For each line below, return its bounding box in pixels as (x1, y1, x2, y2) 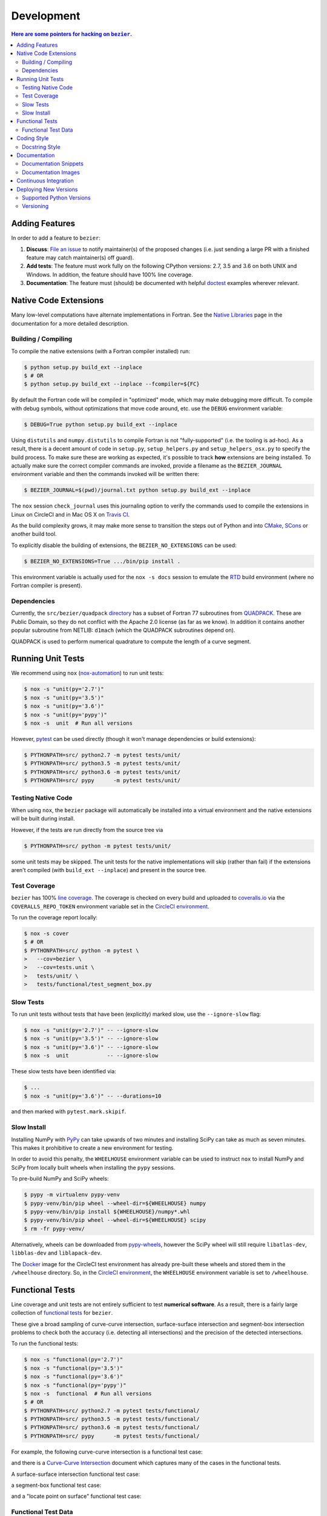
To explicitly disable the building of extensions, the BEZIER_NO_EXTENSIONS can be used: (11, 542, 237, 549)
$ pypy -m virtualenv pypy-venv (24, 1192, 121, 1198)
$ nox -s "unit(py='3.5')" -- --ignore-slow (24, 1035, 159, 1042)
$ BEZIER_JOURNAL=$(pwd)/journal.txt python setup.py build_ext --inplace (24, 487, 251, 494)
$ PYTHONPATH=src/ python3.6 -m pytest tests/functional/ (24, 1424, 200, 1431)
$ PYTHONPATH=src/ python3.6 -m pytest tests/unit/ (24, 768, 181, 776)
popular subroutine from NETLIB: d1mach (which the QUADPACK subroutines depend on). (11, 626, 236, 634)
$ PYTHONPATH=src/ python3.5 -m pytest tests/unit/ (24, 760, 181, 767)
